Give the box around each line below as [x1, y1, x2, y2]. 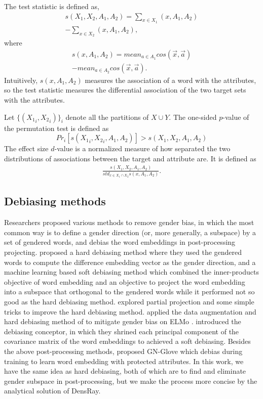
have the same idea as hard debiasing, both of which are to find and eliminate [4, 366, 246, 376]
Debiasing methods [4, 193, 106, 209]
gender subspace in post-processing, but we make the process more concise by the [4, 375, 257, 386]
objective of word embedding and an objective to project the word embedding [4, 276, 245, 287]
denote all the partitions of [65, 111, 149, 122]
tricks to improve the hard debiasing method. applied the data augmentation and [4, 306, 256, 317]
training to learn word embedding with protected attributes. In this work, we [4, 356, 244, 366]
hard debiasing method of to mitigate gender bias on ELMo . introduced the [4, 316, 241, 327]
